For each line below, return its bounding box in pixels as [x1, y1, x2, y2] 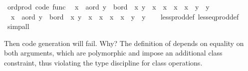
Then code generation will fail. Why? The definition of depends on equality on [4, 37, 244, 48]
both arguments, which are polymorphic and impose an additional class [4, 47, 223, 58]
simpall [7, 21, 29, 31]
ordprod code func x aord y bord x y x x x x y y [7, 1, 210, 11]
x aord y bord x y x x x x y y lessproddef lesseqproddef [10, 11, 239, 21]
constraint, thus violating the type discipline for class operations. [4, 57, 203, 67]
